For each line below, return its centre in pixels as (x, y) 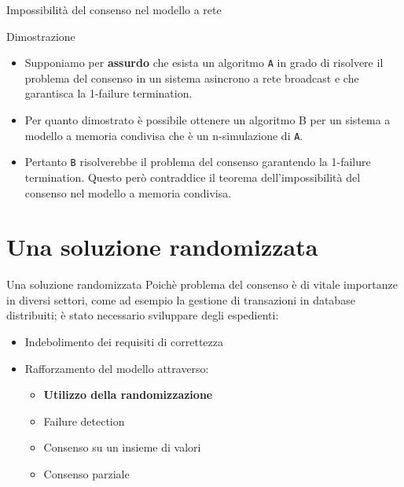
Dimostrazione (41, 36)
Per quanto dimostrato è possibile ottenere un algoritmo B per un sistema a (208, 120)
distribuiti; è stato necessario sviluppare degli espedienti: (143, 315)
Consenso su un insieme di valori (122, 447)
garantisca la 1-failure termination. (108, 93)
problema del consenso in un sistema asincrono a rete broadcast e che (192, 77)
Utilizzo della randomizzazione (128, 395)
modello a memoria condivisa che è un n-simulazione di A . (164, 135)
